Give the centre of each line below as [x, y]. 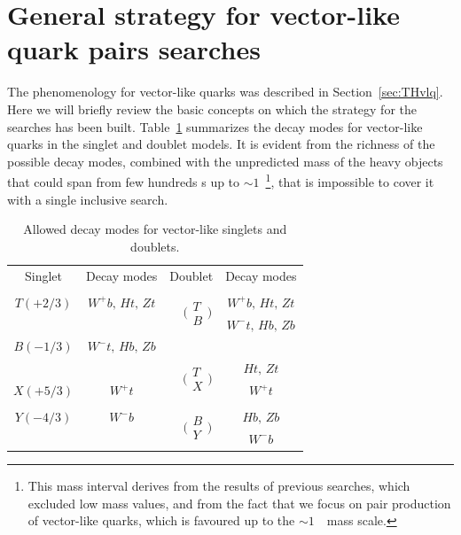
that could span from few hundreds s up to [124, 181]
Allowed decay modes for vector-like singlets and [155, 229]
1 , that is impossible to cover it [350, 180]
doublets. [155, 246]
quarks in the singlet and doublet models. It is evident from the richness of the [221, 144]
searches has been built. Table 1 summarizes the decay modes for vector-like [215, 126]
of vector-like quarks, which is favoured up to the [161, 520]
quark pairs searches [134, 49]
